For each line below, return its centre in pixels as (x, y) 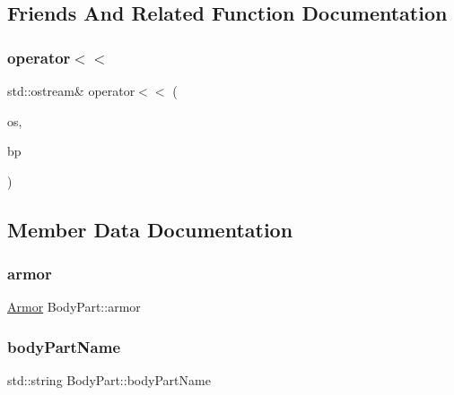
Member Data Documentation (150, 229)
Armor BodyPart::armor (74, 307)
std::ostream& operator (71, 90)
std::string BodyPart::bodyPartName (109, 380)
